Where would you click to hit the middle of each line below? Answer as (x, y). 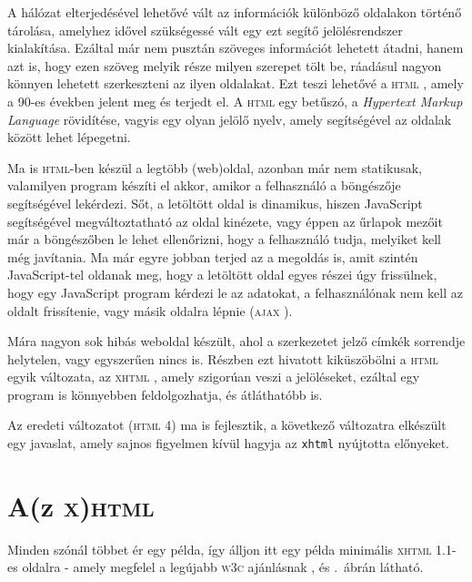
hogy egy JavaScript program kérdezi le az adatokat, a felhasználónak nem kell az (235, 292)
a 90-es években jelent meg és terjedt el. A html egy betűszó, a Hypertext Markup (235, 101)
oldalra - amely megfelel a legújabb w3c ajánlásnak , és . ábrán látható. (223, 567)
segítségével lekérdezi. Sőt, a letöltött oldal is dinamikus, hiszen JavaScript (215, 203)
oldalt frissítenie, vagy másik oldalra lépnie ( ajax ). (150, 310)
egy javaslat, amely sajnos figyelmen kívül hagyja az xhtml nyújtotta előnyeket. (228, 443)
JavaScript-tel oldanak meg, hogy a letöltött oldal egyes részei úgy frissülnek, (222, 275)
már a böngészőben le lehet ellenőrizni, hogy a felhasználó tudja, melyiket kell (225, 239)
